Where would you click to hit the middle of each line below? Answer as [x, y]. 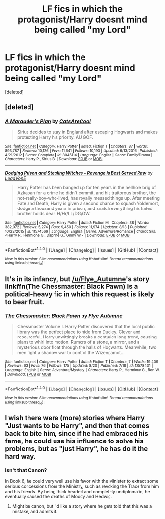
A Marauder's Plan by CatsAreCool [48, 121]
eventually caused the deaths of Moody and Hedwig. [59, 496]
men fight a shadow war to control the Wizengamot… [71, 353]
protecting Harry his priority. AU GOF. [55, 137]
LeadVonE [15, 178]
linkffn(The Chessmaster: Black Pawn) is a [71, 286]
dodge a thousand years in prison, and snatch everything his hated [85, 208]
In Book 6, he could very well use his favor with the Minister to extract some [82, 481]
